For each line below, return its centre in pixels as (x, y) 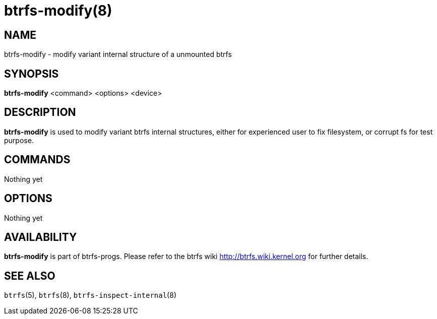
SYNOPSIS (32, 74)
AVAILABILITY (41, 237)
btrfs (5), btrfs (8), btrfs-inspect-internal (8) (90, 295)
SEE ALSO (30, 276)
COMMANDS (37, 160)
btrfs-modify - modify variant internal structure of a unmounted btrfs (118, 54)
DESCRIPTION (40, 112)
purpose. (19, 140)
